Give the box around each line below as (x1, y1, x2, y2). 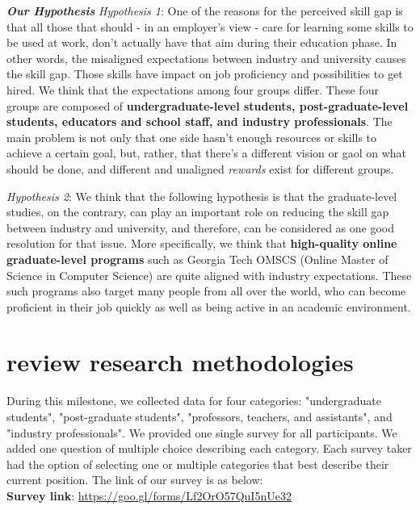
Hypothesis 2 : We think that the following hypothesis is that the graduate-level (6, 187, 397, 204)
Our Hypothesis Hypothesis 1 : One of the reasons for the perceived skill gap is (6, 2, 403, 19)
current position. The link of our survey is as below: (6, 471, 263, 488)
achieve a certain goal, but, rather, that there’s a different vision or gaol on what (6, 144, 407, 161)
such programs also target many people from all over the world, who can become (6, 282, 406, 299)
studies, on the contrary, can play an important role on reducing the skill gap (6, 203, 389, 220)
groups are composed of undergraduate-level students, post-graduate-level (6, 97, 409, 114)
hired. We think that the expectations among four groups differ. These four (6, 81, 379, 98)
